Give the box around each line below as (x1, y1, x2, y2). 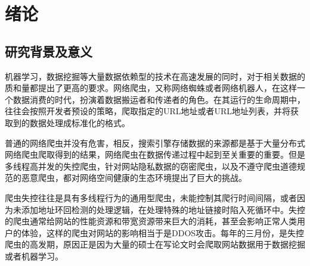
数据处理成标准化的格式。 (29, 116, 130, 129)
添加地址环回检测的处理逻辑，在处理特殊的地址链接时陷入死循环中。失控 (21, 203, 305, 215)
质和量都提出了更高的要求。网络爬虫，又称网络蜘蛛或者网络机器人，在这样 (5, 82, 297, 94)
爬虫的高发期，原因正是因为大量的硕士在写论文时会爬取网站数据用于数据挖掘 (5, 238, 305, 251)
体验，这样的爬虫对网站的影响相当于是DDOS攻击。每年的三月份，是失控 (21, 226, 305, 239)
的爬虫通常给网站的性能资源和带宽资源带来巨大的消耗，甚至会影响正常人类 (5, 215, 297, 227)
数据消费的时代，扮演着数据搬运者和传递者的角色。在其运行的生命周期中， (13, 93, 305, 105)
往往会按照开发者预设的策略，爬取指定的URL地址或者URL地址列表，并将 (5, 105, 291, 117)
